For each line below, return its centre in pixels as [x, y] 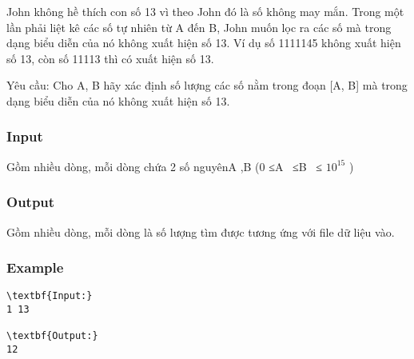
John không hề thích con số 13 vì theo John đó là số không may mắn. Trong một [205, 11]
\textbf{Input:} [50, 296]
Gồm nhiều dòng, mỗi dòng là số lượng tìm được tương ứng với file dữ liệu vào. [201, 231]
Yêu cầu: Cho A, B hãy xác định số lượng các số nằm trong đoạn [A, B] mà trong [207, 85]
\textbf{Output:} [52, 336]
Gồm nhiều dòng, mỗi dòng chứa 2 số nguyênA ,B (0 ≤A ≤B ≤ [164, 166]
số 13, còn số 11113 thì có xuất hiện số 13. [110, 58]
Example [35, 267]
